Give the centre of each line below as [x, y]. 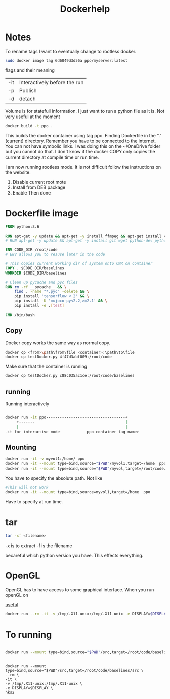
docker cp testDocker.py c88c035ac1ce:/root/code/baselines [70, 376]
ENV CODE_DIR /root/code [31, 250]
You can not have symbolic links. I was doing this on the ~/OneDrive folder [83, 146]
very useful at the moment [33, 116]
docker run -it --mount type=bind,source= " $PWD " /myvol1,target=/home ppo [86, 464]
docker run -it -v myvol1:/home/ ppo [45, 459]
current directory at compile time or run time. [52, 157]
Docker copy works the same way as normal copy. [58, 343]
